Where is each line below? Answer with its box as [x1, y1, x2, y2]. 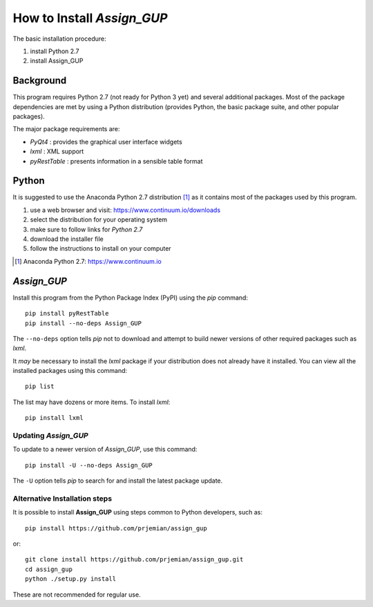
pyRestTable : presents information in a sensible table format [30, 157, 203, 165]
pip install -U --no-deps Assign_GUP [25, 461, 153, 469]
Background [12, 75, 67, 86]
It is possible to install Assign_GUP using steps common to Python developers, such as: [12, 508, 262, 517]
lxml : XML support [30, 147, 84, 155]
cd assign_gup [25, 565, 73, 573]
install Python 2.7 [30, 47, 79, 55]
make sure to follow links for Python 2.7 [30, 225, 143, 233]
